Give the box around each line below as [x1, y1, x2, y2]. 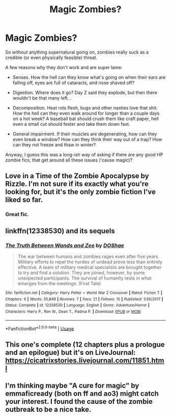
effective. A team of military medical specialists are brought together [17, 264, 162, 270]
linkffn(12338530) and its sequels [5, 227, 116, 235]
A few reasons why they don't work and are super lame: [5, 64, 123, 70]
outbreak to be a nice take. [5, 405, 92, 413]
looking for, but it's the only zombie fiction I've [5, 187, 156, 197]
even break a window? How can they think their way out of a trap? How [12, 136, 162, 142]
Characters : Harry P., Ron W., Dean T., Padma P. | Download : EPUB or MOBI [5, 309, 141, 314]
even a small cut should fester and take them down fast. [12, 121, 130, 127]
